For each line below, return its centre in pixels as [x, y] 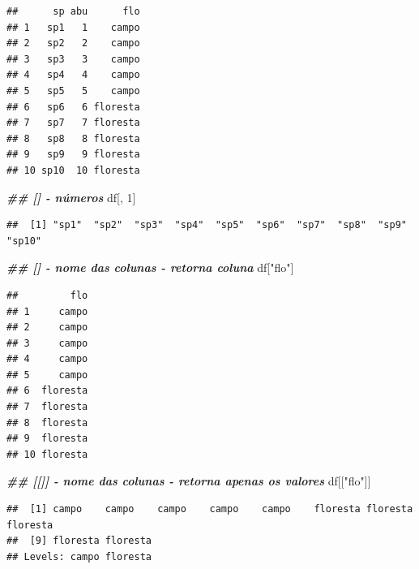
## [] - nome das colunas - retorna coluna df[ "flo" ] [150, 267]
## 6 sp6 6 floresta [73, 107]
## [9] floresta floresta [79, 541]
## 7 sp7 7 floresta [73, 123]
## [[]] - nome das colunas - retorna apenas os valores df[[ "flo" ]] [189, 481]
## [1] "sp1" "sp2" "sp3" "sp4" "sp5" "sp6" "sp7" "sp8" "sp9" [207, 225]
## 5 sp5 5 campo [73, 91]
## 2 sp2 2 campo [73, 43]
